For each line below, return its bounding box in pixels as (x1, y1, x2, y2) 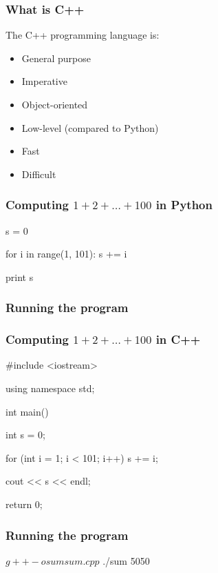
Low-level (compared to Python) (21, 120, 159, 135)
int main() (6, 404, 49, 418)
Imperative (21, 74, 67, 88)
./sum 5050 (102, 553, 150, 567)
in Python (155, 196, 212, 213)
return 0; (6, 497, 43, 511)
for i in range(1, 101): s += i (6, 246, 127, 261)
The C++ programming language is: (6, 28, 160, 42)
